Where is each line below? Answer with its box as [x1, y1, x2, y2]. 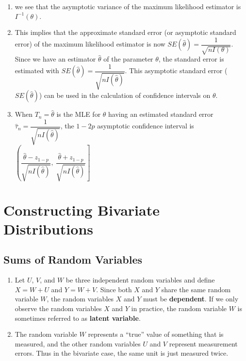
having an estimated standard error [108, 109, 213, 119]
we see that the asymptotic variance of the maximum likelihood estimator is [15, 1, 241, 11]
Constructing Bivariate [3, 200, 160, 220]
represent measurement [169, 338, 238, 348]
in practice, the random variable [131, 303, 227, 313]
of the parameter [103, 54, 153, 64]
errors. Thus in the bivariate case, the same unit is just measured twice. [15, 348, 229, 358]
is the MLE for [56, 109, 101, 119]
